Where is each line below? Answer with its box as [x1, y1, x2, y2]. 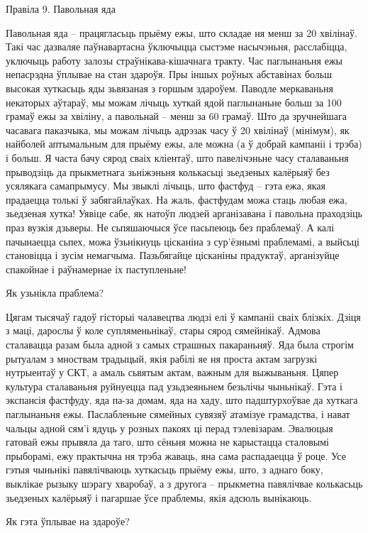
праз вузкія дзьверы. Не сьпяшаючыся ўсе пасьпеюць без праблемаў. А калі [6, 219, 335, 234]
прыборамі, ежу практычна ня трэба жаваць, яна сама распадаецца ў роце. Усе [6, 448, 346, 463]
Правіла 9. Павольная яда [6, 1, 116, 16]
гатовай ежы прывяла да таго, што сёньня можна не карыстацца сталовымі [6, 434, 329, 449]
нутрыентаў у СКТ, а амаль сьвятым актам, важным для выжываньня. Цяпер [6, 365, 339, 380]
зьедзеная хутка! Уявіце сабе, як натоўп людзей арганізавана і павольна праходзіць [6, 206, 362, 221]
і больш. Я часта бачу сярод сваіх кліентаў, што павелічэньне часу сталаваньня [6, 150, 349, 165]
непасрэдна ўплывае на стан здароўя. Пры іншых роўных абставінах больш [6, 67, 332, 82]
